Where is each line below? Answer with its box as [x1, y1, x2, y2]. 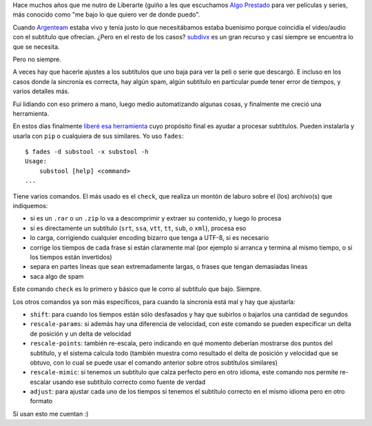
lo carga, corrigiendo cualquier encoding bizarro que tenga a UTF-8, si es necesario [30, 234, 269, 242]
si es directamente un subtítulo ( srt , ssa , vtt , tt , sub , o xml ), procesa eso [30, 224, 247, 232]
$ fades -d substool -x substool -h [25, 148, 149, 156]
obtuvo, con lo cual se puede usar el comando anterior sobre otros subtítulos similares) [30, 358, 278, 367]
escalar [30, 378, 52, 386]
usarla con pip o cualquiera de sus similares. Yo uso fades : [12, 132, 184, 140]
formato [30, 397, 53, 405]
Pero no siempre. [12, 55, 62, 63]
